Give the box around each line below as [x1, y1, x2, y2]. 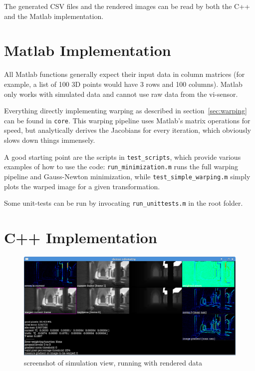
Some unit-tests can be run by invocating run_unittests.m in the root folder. [4, 198, 243, 208]
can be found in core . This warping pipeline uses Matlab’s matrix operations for [4, 115, 251, 125]
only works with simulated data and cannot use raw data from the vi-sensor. [4, 88, 238, 99]
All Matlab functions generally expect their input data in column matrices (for [4, 69, 245, 79]
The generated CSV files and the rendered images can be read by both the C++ [4, 1, 251, 11]
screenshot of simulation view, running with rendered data [24, 357, 203, 368]
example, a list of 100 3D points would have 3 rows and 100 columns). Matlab [4, 78, 243, 89]
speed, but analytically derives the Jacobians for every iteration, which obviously [4, 125, 251, 135]
